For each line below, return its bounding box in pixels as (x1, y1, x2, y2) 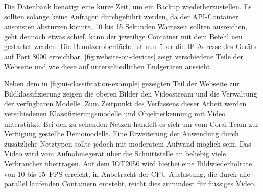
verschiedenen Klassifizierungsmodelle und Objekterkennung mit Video (4, 108, 226, 118)
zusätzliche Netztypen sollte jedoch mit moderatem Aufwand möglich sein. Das (4, 138, 251, 149)
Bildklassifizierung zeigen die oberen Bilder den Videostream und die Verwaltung (4, 88, 257, 99)
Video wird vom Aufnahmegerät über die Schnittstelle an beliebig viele (4, 148, 226, 159)
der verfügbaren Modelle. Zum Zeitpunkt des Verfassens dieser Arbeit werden (4, 98, 247, 109)
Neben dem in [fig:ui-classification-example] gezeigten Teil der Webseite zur (4, 78, 240, 89)
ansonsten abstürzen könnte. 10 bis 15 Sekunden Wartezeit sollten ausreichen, (4, 21, 248, 32)
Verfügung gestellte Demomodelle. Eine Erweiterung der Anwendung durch (4, 128, 239, 139)
